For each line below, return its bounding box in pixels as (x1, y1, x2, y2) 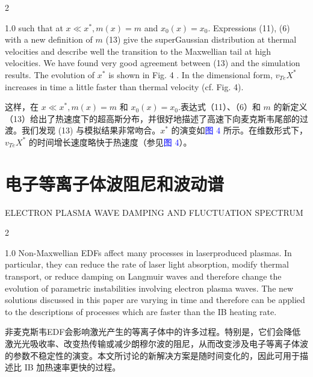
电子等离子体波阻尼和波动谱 (5, 171, 225, 195)
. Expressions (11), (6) (208, 21, 290, 34)
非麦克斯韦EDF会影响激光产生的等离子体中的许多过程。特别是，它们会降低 (5, 325, 301, 338)
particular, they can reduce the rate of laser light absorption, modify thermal (5, 258, 289, 271)
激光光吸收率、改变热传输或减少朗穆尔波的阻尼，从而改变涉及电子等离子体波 (5, 337, 308, 349)
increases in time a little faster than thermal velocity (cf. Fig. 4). (5, 80, 244, 93)
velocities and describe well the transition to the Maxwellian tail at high (5, 44, 271, 57)
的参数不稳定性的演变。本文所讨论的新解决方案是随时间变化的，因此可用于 (5, 349, 300, 361)
